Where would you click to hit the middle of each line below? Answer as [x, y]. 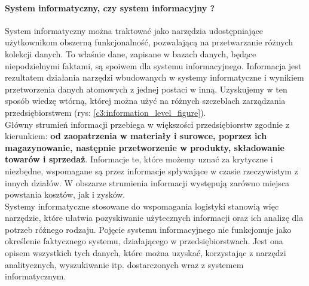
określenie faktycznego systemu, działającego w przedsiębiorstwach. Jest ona [144, 241]
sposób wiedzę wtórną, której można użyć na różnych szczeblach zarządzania [145, 101]
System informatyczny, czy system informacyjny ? [110, 7]
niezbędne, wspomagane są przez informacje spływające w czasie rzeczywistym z [152, 170]
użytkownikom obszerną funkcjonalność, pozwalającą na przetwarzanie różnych [149, 42]
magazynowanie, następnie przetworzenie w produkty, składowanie [145, 147]
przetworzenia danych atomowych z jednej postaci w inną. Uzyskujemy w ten [146, 89]
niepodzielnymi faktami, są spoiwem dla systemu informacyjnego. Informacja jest [153, 65]
